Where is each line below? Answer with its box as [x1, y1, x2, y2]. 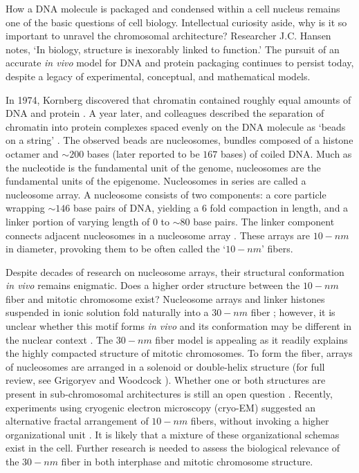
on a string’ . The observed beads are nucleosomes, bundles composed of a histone [6, 133, 353, 147]
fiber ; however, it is [250, 305, 335, 319]
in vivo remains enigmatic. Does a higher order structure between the [6, 278, 300, 293]
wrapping [6, 201, 45, 215]
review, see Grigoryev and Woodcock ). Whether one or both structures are [6, 373, 326, 387]
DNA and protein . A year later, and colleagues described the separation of [6, 106, 324, 120]
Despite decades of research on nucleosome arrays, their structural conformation [6, 264, 344, 279]
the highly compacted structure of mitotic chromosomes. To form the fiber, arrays [6, 346, 353, 360]
